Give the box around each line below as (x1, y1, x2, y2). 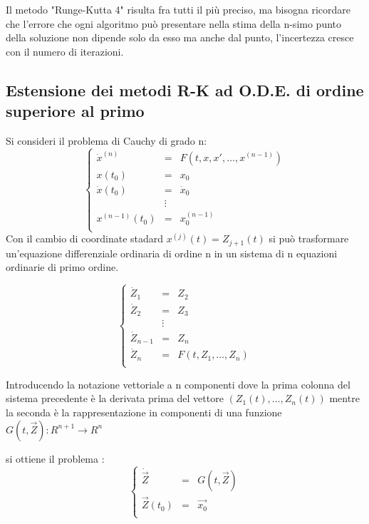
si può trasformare (269, 231, 349, 246)
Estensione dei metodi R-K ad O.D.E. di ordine (6, 78, 364, 101)
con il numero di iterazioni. (6, 43, 124, 58)
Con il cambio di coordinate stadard (6, 231, 164, 246)
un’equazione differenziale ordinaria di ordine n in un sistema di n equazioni (6, 245, 338, 260)
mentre (329, 391, 360, 406)
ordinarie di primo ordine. (6, 260, 119, 274)
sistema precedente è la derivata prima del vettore (6, 391, 224, 406)
